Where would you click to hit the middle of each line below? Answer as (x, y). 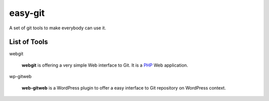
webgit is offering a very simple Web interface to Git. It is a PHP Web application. (105, 65)
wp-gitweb (20, 77)
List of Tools (29, 42)
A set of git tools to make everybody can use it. (58, 28)
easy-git (27, 13)
